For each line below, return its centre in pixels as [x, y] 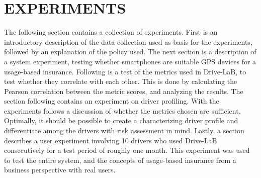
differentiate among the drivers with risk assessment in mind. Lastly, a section [124, 130]
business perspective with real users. [60, 170]
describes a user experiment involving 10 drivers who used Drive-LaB [111, 140]
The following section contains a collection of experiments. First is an [111, 32]
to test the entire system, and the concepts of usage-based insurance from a [120, 160]
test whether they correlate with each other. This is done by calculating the [121, 81]
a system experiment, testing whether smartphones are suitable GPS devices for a [130, 61]
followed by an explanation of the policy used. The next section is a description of [130, 52]
